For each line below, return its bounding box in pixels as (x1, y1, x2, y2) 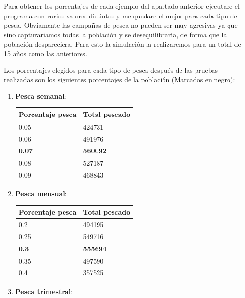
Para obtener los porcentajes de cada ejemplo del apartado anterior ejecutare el (4, 1, 240, 11)
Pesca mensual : (15, 188, 67, 199)
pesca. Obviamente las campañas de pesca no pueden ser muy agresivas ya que (4, 20, 238, 30)
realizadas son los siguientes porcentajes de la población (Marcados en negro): (4, 74, 235, 84)
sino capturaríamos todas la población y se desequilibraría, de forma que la (4, 29, 227, 39)
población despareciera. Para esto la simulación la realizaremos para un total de (4, 39, 241, 49)
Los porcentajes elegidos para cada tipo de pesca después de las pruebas (4, 65, 218, 75)
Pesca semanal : (15, 90, 66, 100)
